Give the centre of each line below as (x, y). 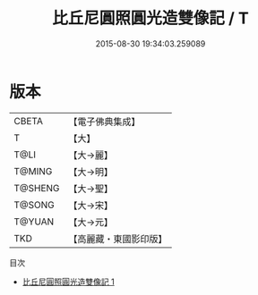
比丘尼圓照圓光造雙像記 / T (150, 18)
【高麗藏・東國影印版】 (118, 239)
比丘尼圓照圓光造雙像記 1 (68, 282)
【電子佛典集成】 (104, 122)
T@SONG (34, 205)
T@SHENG (37, 188)
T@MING (33, 171)
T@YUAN (34, 222)
